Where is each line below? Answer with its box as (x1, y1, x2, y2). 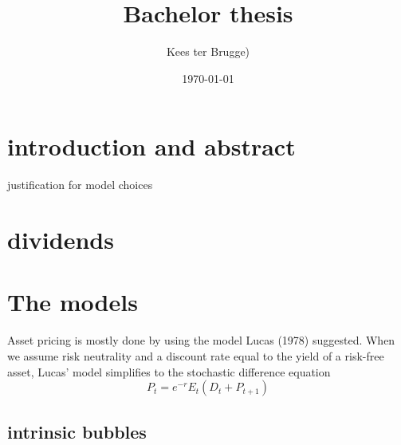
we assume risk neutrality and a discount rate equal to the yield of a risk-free (7, 347, 384, 364)
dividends (7, 223, 114, 256)
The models (7, 286, 138, 318)
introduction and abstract (7, 130, 296, 163)
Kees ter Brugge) (166, 43, 250, 60)
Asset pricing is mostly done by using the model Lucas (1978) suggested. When (7, 332, 395, 349)
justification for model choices (7, 176, 153, 193)
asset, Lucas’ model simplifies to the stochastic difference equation (7, 363, 331, 380)
